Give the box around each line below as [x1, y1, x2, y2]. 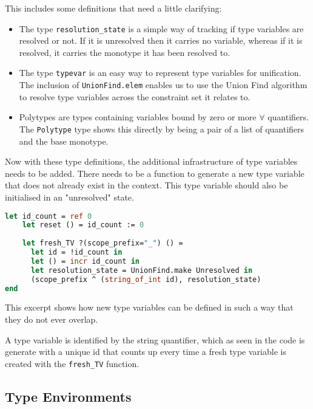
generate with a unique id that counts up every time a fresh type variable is [5, 345, 286, 358]
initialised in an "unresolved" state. [5, 190, 134, 203]
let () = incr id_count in [30, 256, 140, 266]
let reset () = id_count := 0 [22, 221, 144, 230]
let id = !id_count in [30, 248, 123, 257]
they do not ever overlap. [5, 313, 98, 326]
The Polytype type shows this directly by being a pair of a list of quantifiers [19, 122, 305, 135]
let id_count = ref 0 [5, 211, 92, 221]
